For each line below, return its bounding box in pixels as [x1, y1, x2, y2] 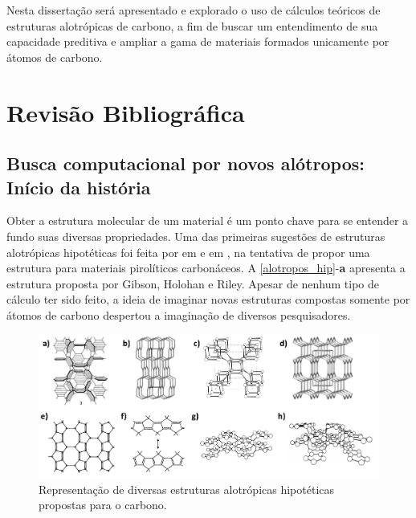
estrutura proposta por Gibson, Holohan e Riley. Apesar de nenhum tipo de [6, 275, 380, 292]
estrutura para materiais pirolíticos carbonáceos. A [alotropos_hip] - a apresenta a [6, 259, 406, 276]
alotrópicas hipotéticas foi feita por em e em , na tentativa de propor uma [6, 243, 370, 260]
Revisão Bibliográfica [6, 96, 245, 128]
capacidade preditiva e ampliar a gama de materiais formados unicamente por [6, 33, 389, 50]
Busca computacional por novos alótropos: [6, 151, 365, 176]
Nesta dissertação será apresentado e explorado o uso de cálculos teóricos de [6, 2, 381, 18]
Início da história [6, 174, 151, 199]
